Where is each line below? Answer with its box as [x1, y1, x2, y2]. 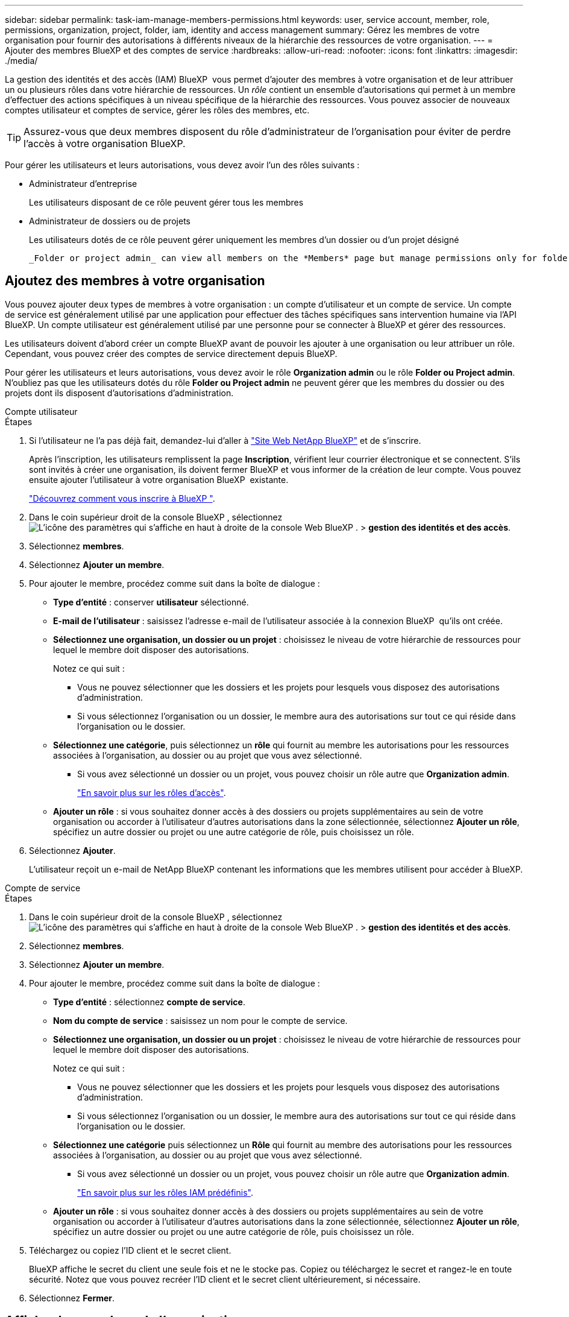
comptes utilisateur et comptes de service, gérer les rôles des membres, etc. [5, 105, 310, 115]
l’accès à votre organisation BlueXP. [24, 137, 186, 150]
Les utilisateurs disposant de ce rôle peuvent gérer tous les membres [29, 197, 304, 207]
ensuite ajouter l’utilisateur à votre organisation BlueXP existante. [29, 474, 289, 485]
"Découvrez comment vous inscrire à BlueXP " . [29, 493, 215, 504]
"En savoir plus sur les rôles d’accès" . [77, 787, 226, 798]
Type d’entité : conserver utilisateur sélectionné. [53, 596, 249, 607]
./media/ [5, 55, 38, 66]
